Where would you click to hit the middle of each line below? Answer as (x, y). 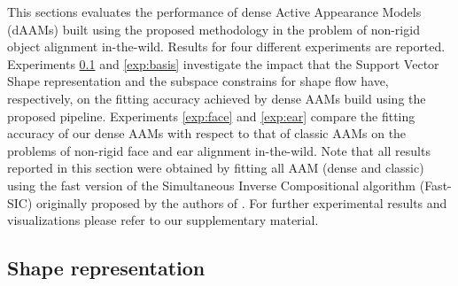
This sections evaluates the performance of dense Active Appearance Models (214, 12)
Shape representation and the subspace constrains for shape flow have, (198, 81)
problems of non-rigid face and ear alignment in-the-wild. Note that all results (219, 150)
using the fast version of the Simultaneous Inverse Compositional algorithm (212, 185)
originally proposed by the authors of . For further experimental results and (242, 202)
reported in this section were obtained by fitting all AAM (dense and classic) (216, 168)
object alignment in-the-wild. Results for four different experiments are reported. (226, 46)
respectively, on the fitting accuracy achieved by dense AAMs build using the (217, 98)
